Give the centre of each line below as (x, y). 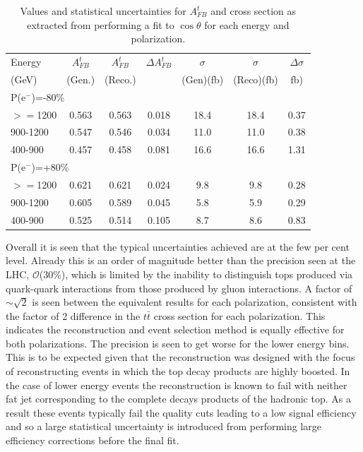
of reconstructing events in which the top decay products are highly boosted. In (178, 371)
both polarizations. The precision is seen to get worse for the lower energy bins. (178, 343)
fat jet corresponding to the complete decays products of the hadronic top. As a (178, 399)
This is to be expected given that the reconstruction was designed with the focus (180, 357)
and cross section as (254, 11)
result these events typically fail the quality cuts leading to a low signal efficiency (181, 412)
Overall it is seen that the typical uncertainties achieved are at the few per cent (178, 246)
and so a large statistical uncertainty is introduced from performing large (164, 426)
